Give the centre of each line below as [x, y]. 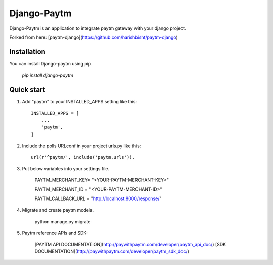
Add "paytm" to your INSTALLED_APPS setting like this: [80, 102]
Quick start [27, 90]
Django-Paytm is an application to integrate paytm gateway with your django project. [98, 28]
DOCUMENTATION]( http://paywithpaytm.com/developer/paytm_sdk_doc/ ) [112, 251]
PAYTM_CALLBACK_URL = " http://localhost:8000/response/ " [98, 198]
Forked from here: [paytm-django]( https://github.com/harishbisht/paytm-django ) [94, 37]
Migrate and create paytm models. [58, 210]
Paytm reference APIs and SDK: [55, 233]
